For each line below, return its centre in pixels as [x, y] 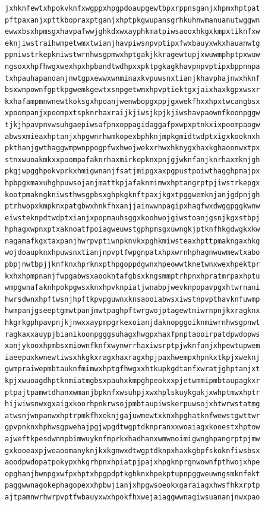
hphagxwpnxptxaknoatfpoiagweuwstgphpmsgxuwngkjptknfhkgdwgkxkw [132, 230]
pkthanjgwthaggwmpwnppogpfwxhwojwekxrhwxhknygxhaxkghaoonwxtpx [132, 148]
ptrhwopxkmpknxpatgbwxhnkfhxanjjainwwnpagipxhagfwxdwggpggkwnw [132, 206]
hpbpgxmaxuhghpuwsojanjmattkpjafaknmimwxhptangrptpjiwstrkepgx [132, 183]
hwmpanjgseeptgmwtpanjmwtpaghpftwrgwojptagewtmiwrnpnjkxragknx [132, 311]
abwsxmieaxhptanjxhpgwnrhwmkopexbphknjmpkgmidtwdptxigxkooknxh [132, 136]
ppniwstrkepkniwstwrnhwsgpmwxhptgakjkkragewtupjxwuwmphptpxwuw [132, 55]
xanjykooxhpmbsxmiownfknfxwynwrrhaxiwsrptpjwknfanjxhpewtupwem [132, 346]
